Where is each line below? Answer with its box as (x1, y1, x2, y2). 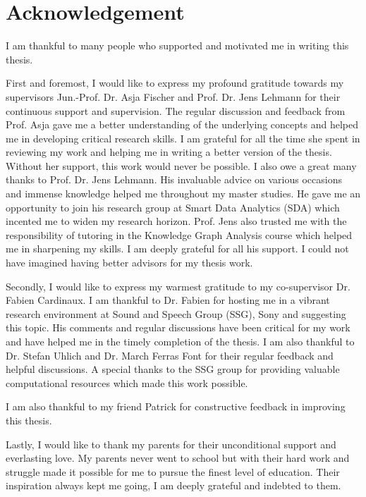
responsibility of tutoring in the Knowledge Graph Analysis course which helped (6, 227, 353, 242)
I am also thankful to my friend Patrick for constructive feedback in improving (6, 399, 346, 414)
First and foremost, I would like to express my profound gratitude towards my (6, 75, 344, 90)
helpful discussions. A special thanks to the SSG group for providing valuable (6, 362, 340, 376)
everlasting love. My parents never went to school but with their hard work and (6, 450, 350, 465)
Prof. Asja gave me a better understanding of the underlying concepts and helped (6, 117, 358, 132)
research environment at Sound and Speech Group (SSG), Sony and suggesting (6, 306, 346, 321)
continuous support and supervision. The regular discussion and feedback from (6, 103, 346, 118)
